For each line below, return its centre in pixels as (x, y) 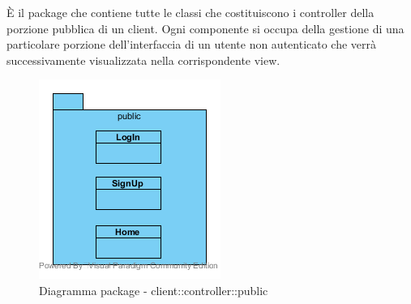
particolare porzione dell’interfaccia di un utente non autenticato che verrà (192, 44)
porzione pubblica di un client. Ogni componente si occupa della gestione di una (205, 28)
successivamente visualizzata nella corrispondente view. (143, 60)
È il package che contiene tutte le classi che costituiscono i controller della (191, 12)
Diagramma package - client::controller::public (154, 290)
